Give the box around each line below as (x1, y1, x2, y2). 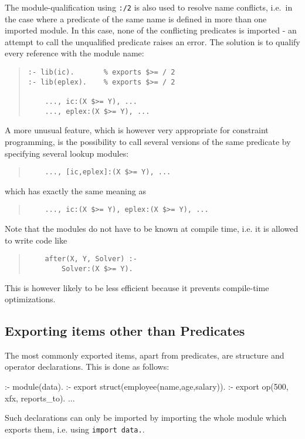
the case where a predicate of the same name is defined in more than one (5, 12, 267, 25)
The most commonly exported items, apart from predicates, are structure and (5, 349, 284, 361)
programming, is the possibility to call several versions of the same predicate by (5, 135, 291, 147)
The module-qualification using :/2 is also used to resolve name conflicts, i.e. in (5, 1, 293, 13)
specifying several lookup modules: (5, 147, 129, 159)
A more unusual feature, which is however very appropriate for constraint (5, 124, 269, 136)
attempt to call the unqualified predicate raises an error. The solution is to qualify (5, 35, 300, 48)
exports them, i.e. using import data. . (5, 423, 145, 435)
